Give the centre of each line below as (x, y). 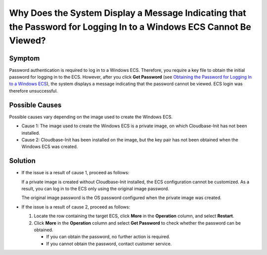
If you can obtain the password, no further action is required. (108, 237)
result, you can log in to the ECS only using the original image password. (95, 189)
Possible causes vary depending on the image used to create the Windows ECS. (91, 117)
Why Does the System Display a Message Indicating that (128, 13)
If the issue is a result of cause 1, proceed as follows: (75, 173)
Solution (22, 161)
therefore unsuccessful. (33, 91)
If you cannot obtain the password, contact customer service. (109, 244)
